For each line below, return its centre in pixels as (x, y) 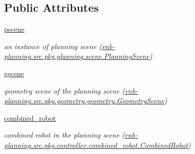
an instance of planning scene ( (53, 46)
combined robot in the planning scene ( (65, 135)
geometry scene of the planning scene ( (65, 90)
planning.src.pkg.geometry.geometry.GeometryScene (84, 101)
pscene (14, 29)
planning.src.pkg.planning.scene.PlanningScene (77, 56)
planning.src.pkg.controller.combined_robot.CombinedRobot (96, 145)
